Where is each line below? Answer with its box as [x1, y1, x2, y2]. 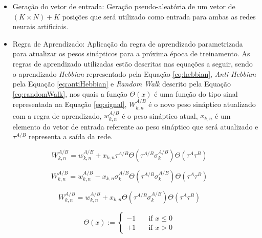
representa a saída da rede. [29, 131, 113, 142]
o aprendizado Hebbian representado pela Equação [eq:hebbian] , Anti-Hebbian [12, 68, 256, 79]
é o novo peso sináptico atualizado [148, 99, 256, 110]
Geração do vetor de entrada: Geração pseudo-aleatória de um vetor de [12, 1, 235, 11]
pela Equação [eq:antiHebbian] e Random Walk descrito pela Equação [12, 78, 231, 89]
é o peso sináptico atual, [122, 110, 198, 121]
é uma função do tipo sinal [154, 88, 238, 99]
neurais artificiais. [12, 21, 69, 32]
